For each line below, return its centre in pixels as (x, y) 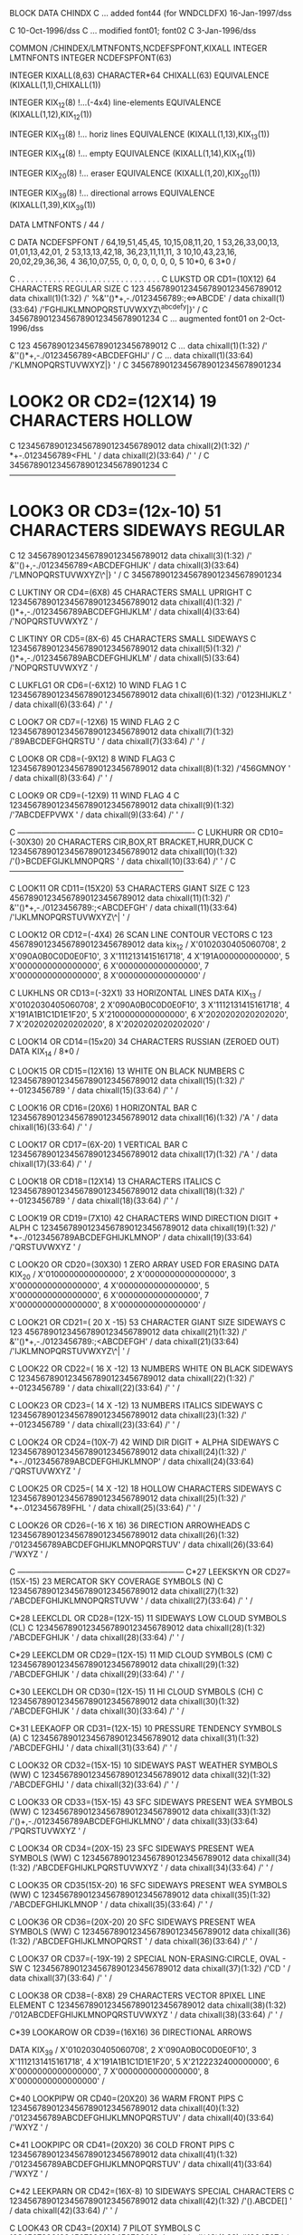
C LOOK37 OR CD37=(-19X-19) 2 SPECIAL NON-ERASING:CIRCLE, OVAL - (148, 1959)
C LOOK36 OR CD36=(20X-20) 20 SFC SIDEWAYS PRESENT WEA (133, 1922)
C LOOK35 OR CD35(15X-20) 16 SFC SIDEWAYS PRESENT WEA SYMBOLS (148, 1886)
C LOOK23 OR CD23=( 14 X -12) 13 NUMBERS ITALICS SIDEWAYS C (136, 1406)
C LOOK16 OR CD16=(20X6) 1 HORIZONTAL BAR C (103, 1107)
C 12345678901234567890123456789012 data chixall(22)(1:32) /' (132, 1379)
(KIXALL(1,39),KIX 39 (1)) (53, 205)
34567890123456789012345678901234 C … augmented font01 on (134, 319)
